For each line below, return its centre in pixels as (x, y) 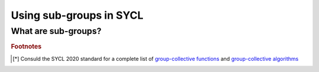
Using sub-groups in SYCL (77, 15)
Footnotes (26, 47)
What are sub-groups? (56, 31)
